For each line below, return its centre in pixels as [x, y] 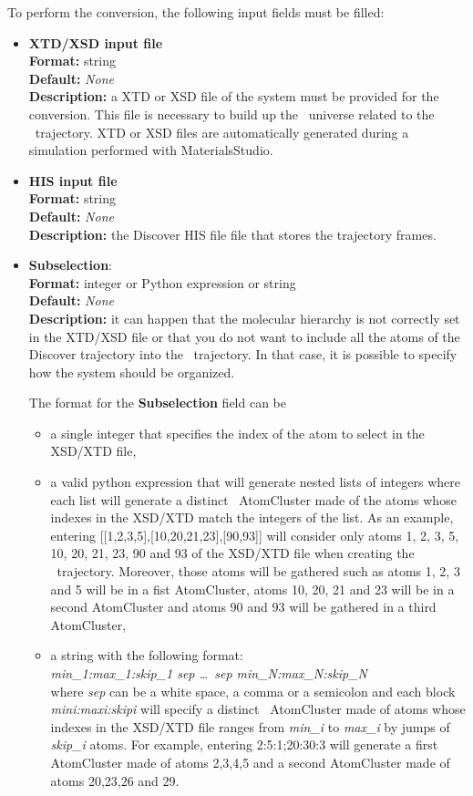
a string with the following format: [147, 655]
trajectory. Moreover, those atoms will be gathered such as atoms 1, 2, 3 [258, 571]
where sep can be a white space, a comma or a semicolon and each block [253, 691]
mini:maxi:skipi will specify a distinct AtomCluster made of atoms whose [258, 709]
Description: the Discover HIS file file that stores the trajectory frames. [232, 234]
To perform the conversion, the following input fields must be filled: [196, 12]
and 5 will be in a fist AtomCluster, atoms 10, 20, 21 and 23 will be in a [252, 589]
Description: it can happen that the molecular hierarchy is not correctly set [244, 318]
